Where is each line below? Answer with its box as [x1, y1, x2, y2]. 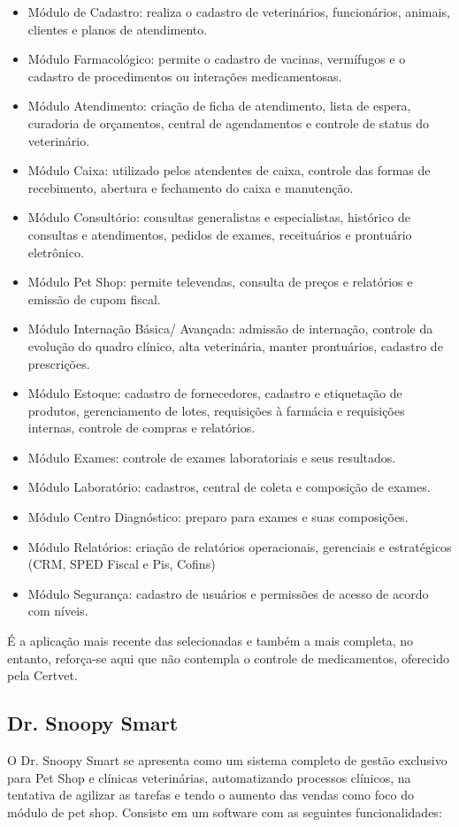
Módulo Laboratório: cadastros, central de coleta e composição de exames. [27, 478, 431, 496]
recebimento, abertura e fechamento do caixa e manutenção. [27, 178, 354, 196]
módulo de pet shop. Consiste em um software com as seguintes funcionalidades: [7, 802, 442, 821]
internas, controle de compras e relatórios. [27, 418, 256, 437]
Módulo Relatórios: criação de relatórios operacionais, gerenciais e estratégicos [27, 537, 452, 555]
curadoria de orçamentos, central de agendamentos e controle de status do [27, 113, 429, 132]
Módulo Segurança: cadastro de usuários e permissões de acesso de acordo [27, 584, 429, 602]
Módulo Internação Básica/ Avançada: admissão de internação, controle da [27, 319, 433, 338]
